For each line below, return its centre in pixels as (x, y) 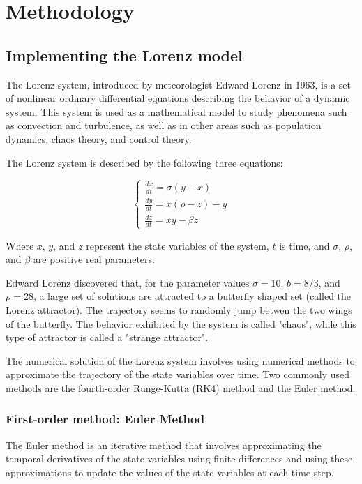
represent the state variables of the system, (178, 245)
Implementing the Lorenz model (124, 55)
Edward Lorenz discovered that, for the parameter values (128, 282)
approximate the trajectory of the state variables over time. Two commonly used (178, 374)
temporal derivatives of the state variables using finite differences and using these (179, 459)
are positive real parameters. (94, 259)
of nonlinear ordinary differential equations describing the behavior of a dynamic (178, 98)
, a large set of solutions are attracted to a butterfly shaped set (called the (192, 296)
